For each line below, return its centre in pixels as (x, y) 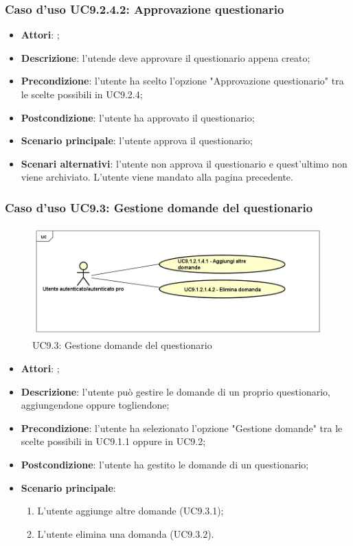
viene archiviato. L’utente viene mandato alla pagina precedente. (157, 177)
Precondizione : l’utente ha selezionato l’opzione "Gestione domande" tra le (182, 428)
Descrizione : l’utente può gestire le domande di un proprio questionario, (175, 391)
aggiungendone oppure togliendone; (95, 405)
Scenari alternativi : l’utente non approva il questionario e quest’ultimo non (184, 163)
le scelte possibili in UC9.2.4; (82, 94)
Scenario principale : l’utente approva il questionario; (137, 140)
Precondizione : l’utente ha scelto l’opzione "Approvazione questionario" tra (182, 81)
